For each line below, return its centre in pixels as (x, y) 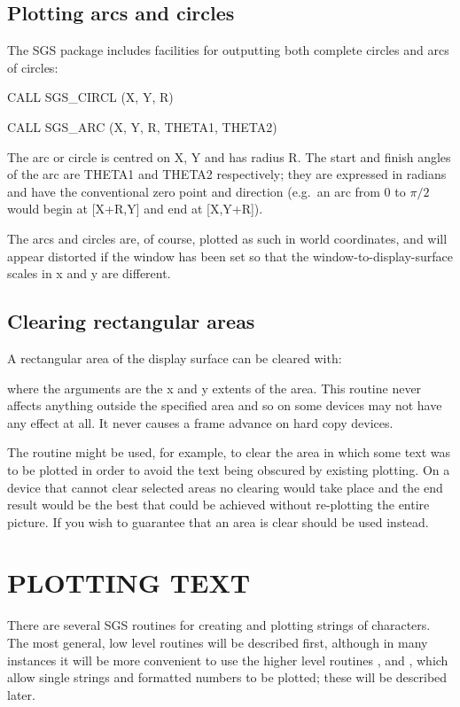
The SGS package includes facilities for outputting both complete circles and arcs (228, 50)
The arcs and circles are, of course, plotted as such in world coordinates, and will (227, 238)
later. (21, 694)
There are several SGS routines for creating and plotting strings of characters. (219, 625)
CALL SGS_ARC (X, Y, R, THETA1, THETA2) (142, 126)
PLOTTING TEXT (129, 583)
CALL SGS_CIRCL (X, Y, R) (90, 97)
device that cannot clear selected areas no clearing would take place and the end (225, 487)
